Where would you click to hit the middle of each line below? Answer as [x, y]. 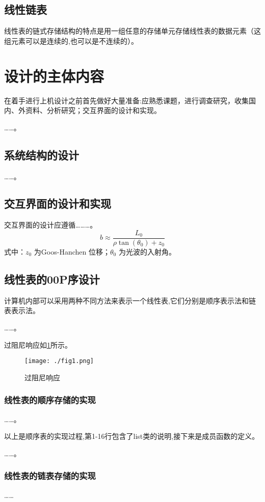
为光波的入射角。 [147, 251]
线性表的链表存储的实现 [50, 476]
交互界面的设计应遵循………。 [51, 225]
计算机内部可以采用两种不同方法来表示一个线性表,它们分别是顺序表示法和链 [130, 300]
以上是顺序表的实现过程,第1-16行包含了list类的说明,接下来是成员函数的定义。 [132, 436]
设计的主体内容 [54, 76]
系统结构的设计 [42, 155]
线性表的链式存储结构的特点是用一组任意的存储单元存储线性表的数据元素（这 [132, 31]
